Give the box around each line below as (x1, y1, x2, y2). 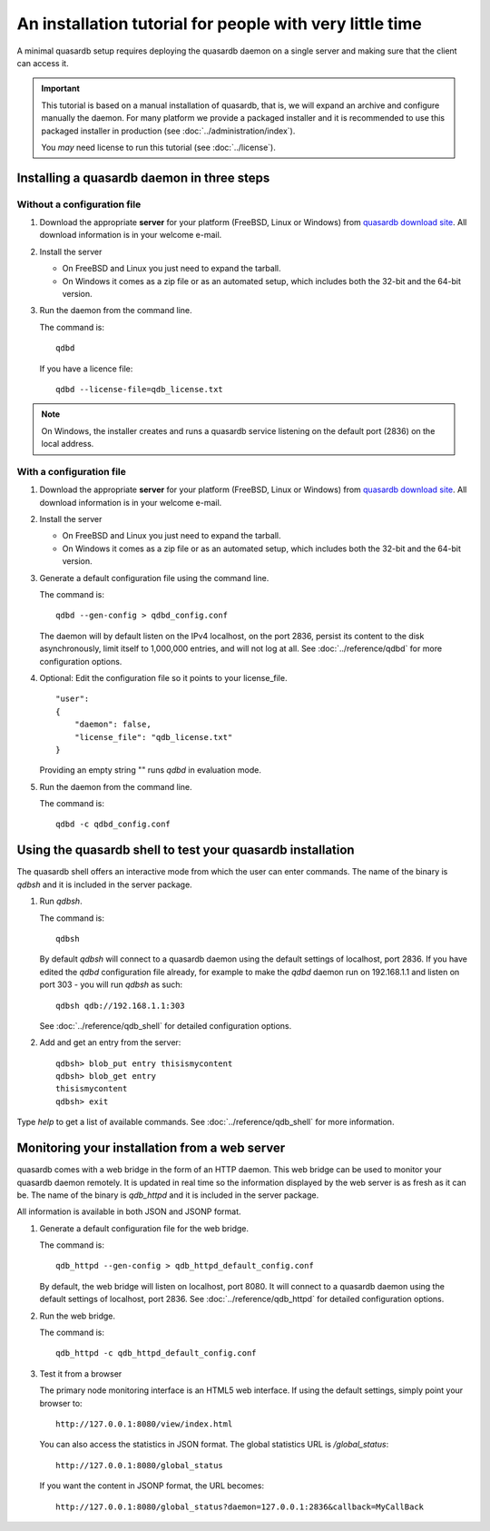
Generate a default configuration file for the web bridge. (39, 1222, 250, 1234)
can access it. (16, 57, 69, 68)
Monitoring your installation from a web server (16, 1141, 286, 1156)
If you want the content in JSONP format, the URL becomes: (39, 1480, 265, 1491)
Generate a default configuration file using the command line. (39, 572, 269, 583)
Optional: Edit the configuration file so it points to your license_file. (39, 672, 288, 683)
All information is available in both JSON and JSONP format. (16, 1206, 241, 1217)
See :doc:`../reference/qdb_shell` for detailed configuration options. (39, 1020, 292, 1031)
